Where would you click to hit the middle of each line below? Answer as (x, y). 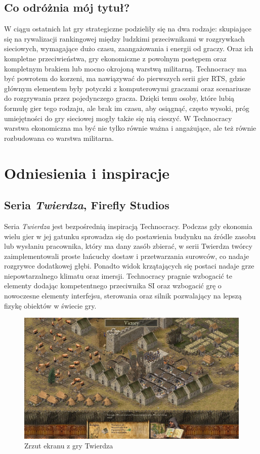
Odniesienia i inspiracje (87, 173)
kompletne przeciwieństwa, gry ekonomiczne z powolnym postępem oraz (115, 58)
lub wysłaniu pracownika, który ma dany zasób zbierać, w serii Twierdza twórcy (128, 246)
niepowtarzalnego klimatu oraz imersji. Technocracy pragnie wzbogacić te (118, 275)
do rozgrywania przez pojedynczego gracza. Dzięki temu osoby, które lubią (119, 98)
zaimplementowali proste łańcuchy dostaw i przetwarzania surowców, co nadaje (127, 256)
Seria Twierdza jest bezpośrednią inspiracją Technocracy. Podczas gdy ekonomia (128, 226)
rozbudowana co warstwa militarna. (59, 138)
